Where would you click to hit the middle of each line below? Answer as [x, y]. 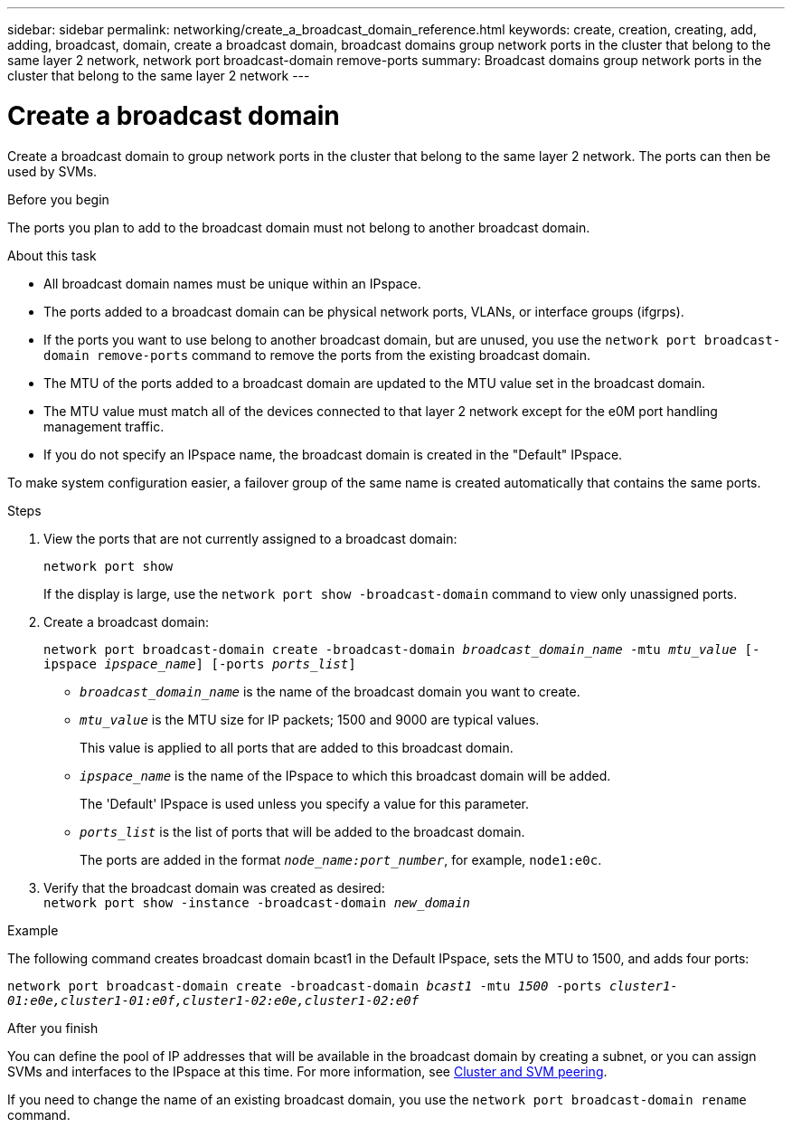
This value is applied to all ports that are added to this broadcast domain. [297, 747]
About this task [52, 255]
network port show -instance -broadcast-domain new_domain [257, 902]
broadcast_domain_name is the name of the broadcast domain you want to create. [330, 691]
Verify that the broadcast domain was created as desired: [214, 887]
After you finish [53, 1028]
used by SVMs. [52, 171]
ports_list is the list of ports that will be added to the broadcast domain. [302, 831]
